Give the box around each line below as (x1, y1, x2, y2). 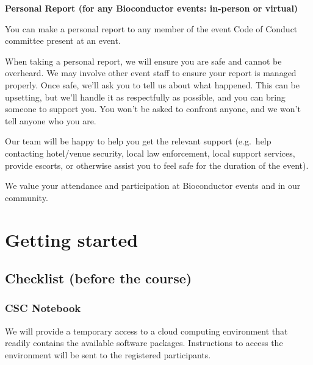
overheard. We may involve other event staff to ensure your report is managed (5, 66, 297, 79)
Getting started (5, 227, 139, 252)
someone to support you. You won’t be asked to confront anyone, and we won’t (5, 102, 301, 115)
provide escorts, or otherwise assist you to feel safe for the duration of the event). (5, 158, 309, 171)
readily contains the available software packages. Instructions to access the (5, 336, 283, 349)
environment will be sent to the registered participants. (5, 348, 211, 361)
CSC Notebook (5, 300, 81, 316)
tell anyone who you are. (5, 114, 96, 127)
